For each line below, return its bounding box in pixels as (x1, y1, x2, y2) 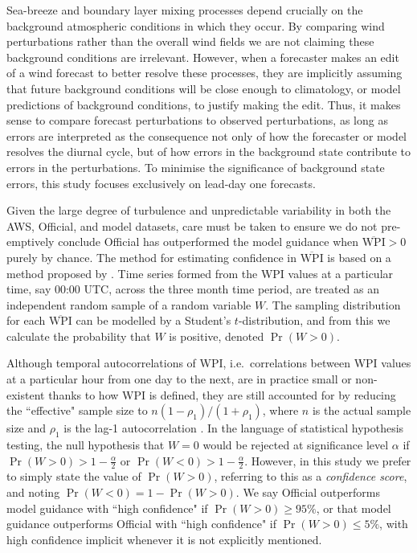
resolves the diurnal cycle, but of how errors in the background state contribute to (6, 143, 411, 160)
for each (6, 312, 46, 329)
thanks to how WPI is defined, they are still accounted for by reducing (48, 386, 396, 403)
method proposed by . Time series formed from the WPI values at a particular (6, 264, 394, 281)
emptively (6, 233, 55, 250)
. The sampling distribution (265, 296, 401, 313)
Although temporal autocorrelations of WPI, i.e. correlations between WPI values (6, 354, 411, 371)
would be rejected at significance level (202, 436, 389, 453)
